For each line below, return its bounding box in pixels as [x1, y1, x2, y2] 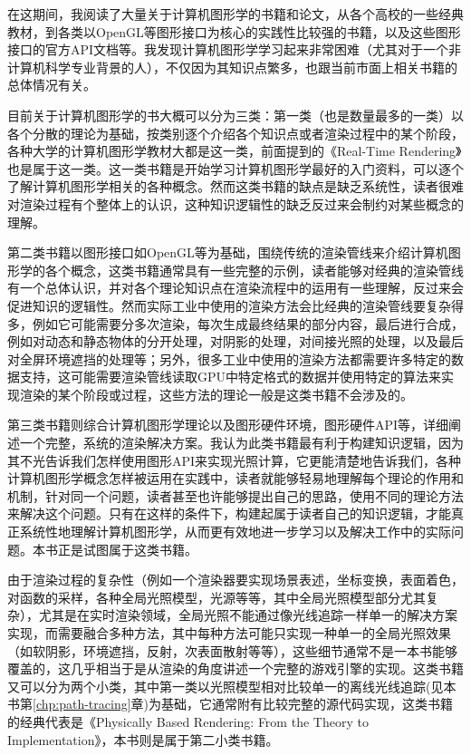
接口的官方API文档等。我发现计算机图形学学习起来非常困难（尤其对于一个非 [7, 40, 462, 59]
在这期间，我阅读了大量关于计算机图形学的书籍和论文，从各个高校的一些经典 [7, 5, 464, 23]
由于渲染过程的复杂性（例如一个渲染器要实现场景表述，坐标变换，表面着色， [7, 570, 464, 589]
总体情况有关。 [7, 75, 96, 94]
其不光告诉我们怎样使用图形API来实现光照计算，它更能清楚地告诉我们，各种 [7, 450, 462, 469]
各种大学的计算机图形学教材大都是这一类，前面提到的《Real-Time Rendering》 [7, 141, 462, 160]
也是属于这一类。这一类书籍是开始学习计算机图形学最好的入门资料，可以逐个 [7, 159, 464, 178]
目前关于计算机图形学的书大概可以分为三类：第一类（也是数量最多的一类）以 [7, 105, 464, 124]
